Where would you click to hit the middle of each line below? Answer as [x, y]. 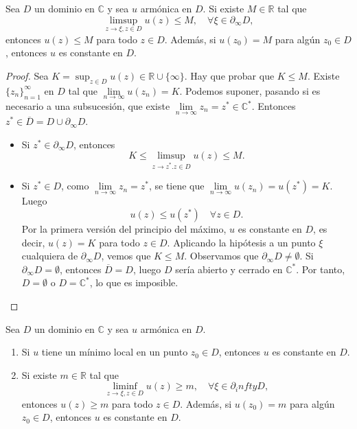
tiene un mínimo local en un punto [115, 352]
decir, [33, 242]
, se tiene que [176, 186]
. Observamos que [221, 256]
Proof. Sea [27, 76]
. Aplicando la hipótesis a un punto [241, 242]
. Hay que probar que [229, 76]
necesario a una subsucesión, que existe [88, 106]
